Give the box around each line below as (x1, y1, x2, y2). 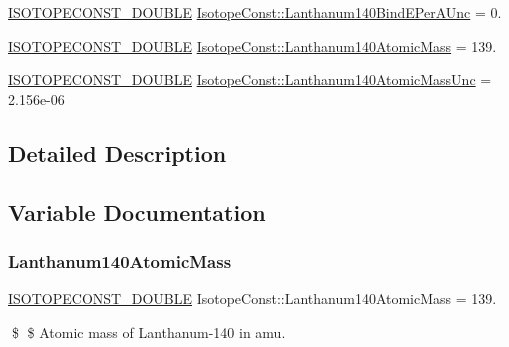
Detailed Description (8, 137, 227, 168)
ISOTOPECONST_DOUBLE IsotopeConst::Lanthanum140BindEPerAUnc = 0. (8, 2, 502, 22)
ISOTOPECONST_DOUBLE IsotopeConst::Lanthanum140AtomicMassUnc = (8, 69, 492, 90)
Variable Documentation (8, 196, 266, 227)
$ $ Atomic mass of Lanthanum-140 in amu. (11, 321, 286, 342)
